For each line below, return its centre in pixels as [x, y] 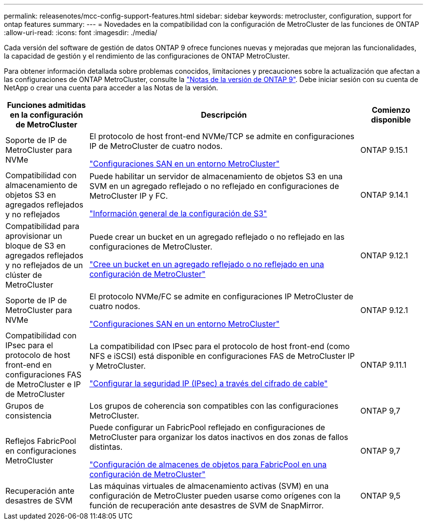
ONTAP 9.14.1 [384, 195]
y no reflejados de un [44, 265]
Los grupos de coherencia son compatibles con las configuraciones [214, 406]
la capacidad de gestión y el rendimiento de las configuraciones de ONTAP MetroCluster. [147, 56]
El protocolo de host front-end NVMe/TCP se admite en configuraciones [222, 136]
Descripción [224, 115]
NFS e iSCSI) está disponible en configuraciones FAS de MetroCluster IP [222, 356]
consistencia [29, 416]
